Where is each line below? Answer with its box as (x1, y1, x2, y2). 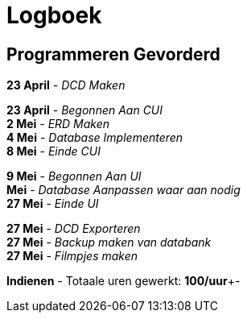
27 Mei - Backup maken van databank (6, 235, 212, 250)
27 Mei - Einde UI (6, 197, 99, 211)
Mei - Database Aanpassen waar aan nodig (6, 183, 241, 197)
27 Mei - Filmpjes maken (6, 249, 138, 263)
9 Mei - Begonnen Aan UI (6, 169, 142, 184)
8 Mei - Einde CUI (6, 144, 101, 159)
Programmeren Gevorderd (6, 43, 220, 64)
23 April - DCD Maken (6, 78, 126, 93)
